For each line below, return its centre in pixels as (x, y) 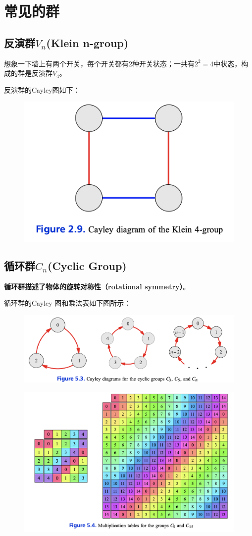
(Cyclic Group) (87, 266)
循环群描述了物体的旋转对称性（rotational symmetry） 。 (97, 286)
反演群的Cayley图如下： (42, 89)
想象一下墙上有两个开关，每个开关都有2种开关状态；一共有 (99, 63)
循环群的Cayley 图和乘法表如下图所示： (68, 303)
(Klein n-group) (87, 42)
